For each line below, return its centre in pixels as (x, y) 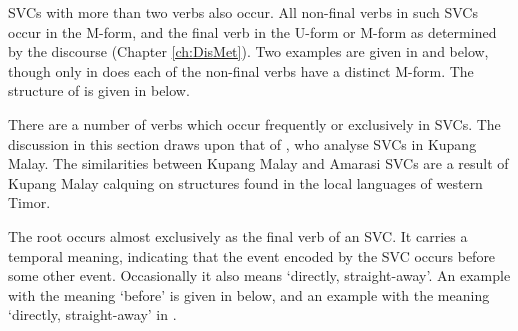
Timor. (29, 202)
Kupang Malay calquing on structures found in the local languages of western (245, 182)
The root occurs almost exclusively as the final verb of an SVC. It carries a (238, 235)
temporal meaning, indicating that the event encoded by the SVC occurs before (252, 255)
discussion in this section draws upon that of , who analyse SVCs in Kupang (242, 143)
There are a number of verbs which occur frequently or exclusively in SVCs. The (254, 123)
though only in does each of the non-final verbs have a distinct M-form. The (241, 70)
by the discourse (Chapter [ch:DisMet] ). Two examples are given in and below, (248, 51)
